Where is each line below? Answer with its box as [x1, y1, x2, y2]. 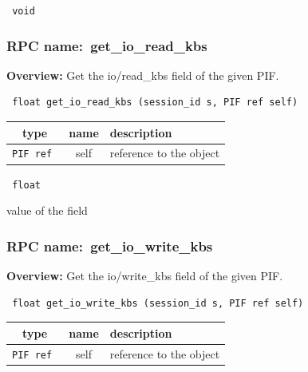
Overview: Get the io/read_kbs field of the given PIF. [6, 66, 279, 83]
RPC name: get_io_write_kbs [6, 235, 213, 255]
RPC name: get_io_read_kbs [6, 35, 207, 55]
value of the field [6, 202, 88, 219]
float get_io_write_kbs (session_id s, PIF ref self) [12, 297, 304, 309]
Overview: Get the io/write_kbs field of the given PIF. [6, 267, 283, 284]
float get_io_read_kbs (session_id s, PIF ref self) [12, 97, 298, 109]
